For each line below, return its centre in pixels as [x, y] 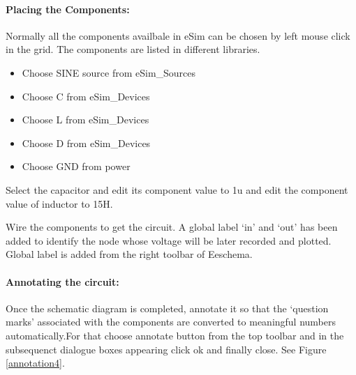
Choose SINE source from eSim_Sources [109, 72]
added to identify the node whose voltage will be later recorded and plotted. [169, 240]
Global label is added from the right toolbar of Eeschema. [129, 254]
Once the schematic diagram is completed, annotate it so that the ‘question [167, 308]
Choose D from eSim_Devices [86, 143]
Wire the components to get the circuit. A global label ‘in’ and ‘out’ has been [172, 227]
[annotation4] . [35, 363]
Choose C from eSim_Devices [86, 96]
